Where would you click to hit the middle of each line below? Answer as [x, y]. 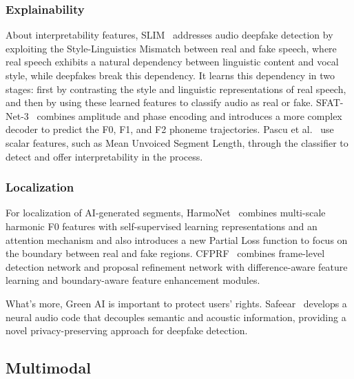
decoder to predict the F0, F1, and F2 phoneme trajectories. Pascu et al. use [170, 129]
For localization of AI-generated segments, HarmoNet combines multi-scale [166, 213]
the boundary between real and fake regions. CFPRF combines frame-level [165, 253]
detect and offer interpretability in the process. [104, 156]
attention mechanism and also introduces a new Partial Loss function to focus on [177, 239]
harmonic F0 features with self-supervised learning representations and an [162, 226]
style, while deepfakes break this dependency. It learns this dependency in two [170, 75]
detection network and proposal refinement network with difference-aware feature [177, 266]
